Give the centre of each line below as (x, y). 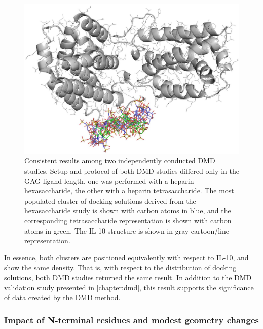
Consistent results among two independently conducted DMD (120, 161)
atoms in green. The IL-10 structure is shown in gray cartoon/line (127, 230)
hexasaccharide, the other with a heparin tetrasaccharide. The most (129, 191)
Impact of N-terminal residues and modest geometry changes (131, 320)
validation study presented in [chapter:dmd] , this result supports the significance (129, 287)
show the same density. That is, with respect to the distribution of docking (120, 267)
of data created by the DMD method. (62, 297)
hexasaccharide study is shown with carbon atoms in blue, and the (128, 210)
